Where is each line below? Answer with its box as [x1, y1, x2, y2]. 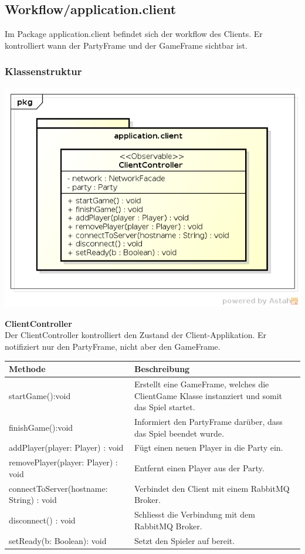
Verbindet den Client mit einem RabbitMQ [134, 482, 290, 494]
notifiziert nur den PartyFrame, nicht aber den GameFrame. [5, 340, 221, 353]
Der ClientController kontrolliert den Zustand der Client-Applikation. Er [5, 329, 267, 341]
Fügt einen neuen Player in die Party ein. [134, 441, 283, 454]
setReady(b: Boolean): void [9, 534, 107, 546]
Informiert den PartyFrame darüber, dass [134, 415, 283, 427]
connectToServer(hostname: [9, 482, 108, 494]
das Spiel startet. [134, 401, 195, 413]
